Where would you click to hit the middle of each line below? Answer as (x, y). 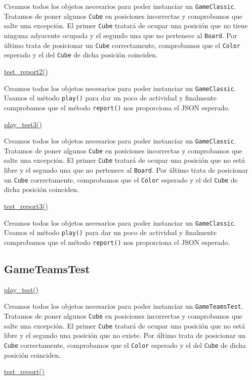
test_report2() (26, 71)
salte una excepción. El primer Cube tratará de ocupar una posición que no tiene (126, 25)
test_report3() (26, 206)
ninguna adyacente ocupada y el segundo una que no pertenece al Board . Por (121, 35)
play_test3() (23, 124)
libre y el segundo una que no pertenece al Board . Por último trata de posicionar (126, 170)
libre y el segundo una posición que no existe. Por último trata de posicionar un (125, 335)
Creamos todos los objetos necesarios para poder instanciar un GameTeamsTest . (124, 306)
